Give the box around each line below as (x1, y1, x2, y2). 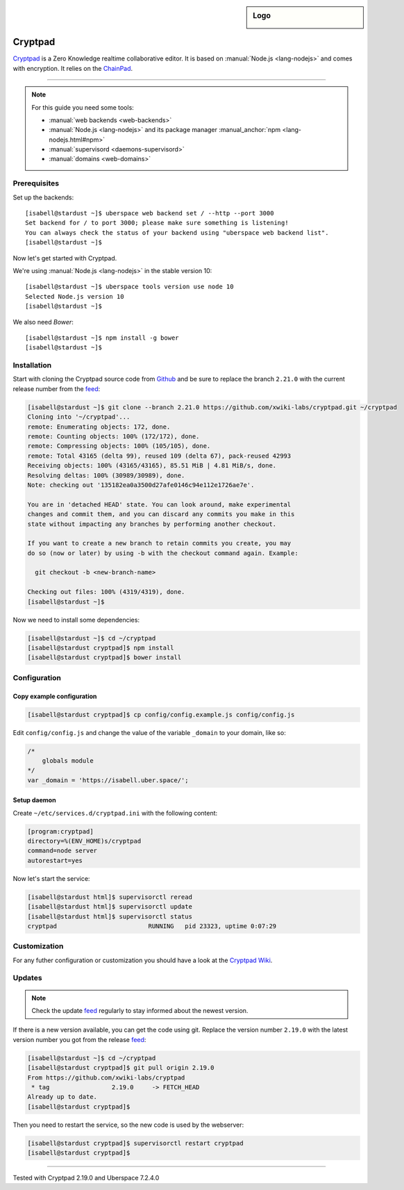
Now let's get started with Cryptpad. (12, 254, 117, 262)
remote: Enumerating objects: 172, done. (27, 422, 171, 431)
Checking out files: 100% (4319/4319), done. (27, 588, 185, 596)
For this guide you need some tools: (31, 103, 135, 111)
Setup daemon (12, 796, 56, 804)
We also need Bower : (12, 317, 74, 326)
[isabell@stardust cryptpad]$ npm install (27, 644, 174, 652)
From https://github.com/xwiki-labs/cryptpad (27, 1073, 185, 1082)
